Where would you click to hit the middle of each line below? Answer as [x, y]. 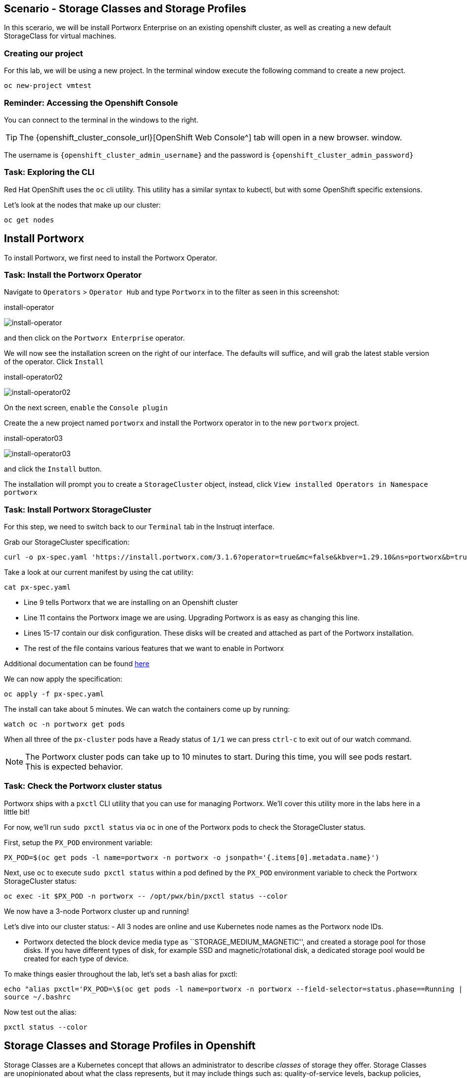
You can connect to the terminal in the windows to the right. [101, 120]
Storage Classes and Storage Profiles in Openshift [130, 1046]
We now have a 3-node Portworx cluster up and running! [96, 911]
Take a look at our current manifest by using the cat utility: [99, 572]
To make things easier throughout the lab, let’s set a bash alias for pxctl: [121, 974]
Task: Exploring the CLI [49, 172]
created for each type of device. [76, 958]
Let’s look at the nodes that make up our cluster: [82, 205]
